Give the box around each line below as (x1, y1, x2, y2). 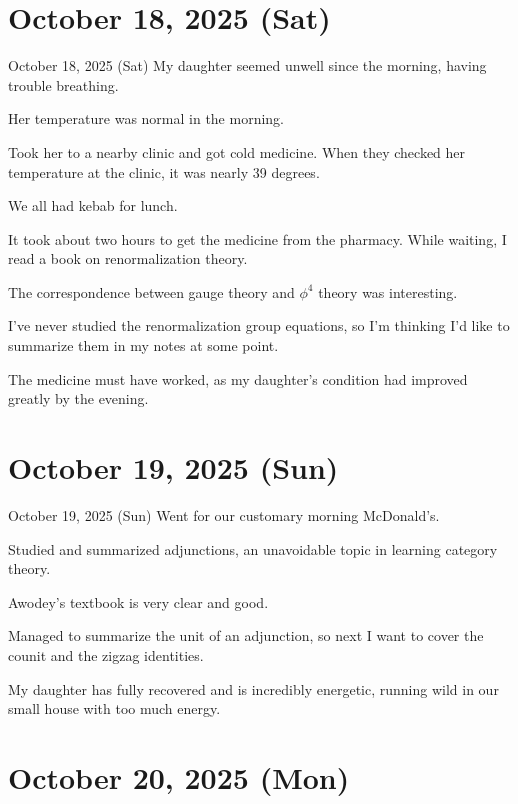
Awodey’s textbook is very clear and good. (8, 591, 269, 612)
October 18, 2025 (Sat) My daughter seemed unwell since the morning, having (8, 55, 487, 76)
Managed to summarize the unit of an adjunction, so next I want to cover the (8, 625, 484, 646)
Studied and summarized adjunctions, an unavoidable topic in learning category (8, 538, 498, 559)
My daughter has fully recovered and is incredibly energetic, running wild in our (8, 678, 499, 699)
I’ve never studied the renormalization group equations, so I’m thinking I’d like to (8, 315, 510, 336)
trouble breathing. (8, 74, 119, 95)
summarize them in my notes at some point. (8, 335, 279, 356)
